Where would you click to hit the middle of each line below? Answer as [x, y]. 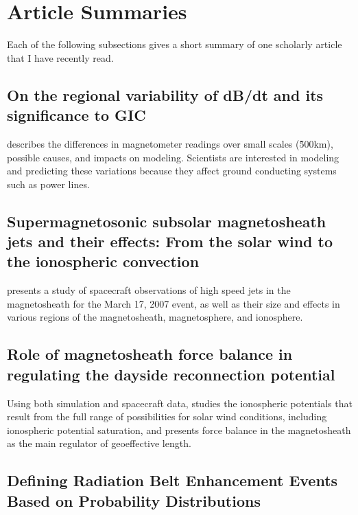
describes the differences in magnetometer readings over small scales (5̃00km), [170, 143]
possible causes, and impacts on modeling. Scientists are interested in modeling [173, 157]
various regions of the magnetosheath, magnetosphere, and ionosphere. [155, 317]
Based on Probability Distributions [134, 500]
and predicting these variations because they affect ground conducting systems [172, 171]
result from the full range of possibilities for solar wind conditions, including [167, 416]
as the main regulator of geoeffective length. [99, 443]
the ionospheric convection [103, 261]
